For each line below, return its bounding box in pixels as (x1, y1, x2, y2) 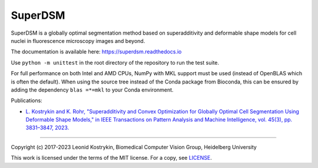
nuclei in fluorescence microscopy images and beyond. (11, 37, 145, 44)
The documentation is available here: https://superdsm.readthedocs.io (11, 48, 182, 55)
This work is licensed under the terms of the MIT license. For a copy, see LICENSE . (11, 154, 212, 162)
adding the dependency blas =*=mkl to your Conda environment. (11, 86, 174, 93)
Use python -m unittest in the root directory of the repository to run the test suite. (11, 59, 220, 66)
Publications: (11, 97, 42, 104)
